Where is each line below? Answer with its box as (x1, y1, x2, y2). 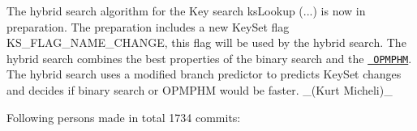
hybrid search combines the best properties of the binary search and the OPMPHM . (6, 49, 412, 66)
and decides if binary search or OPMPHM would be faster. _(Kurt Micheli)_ (6, 82, 393, 99)
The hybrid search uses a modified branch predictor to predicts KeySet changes (6, 65, 402, 82)
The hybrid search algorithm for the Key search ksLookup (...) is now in (6, 2, 366, 19)
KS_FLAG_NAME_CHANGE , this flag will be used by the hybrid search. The (6, 34, 406, 51)
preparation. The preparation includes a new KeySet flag (6, 18, 290, 35)
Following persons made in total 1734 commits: (6, 108, 241, 125)
